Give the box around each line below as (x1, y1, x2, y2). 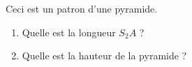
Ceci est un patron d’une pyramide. (6, 1, 158, 15)
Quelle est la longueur (22, 24, 116, 39)
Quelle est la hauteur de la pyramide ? (22, 48, 187, 63)
